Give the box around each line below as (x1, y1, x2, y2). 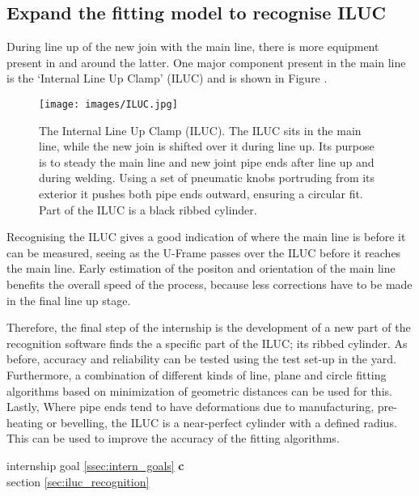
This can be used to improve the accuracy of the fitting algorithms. (6, 430, 340, 447)
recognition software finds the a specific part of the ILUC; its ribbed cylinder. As (6, 334, 408, 351)
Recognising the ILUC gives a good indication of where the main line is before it (6, 228, 406, 245)
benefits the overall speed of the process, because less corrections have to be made (6, 275, 413, 292)
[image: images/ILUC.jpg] (39, 98, 178, 110)
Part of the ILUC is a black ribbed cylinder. (39, 201, 257, 218)
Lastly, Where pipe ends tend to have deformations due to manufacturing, (6, 398, 375, 415)
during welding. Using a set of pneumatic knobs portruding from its (39, 169, 375, 186)
